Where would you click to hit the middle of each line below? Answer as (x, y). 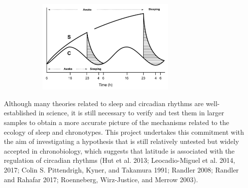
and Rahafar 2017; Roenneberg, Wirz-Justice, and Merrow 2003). (101, 179)
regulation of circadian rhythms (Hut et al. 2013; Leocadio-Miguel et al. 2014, (120, 160)
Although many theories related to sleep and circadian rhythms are (104, 103)
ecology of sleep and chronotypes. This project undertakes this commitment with (124, 132)
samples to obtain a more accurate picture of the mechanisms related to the (116, 122)
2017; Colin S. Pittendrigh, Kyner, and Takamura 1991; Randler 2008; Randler (121, 169)
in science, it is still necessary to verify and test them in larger (131, 113)
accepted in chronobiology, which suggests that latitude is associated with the (119, 150)
